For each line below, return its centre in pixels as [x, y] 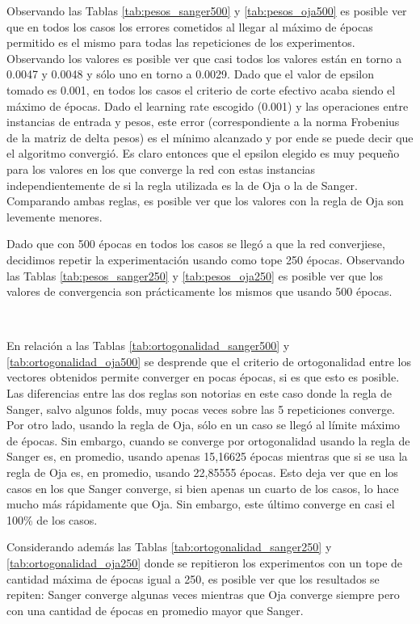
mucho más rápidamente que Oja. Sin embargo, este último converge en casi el [201, 504]
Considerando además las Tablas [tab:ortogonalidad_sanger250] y [169, 547]
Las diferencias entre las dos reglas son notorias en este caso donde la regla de [199, 393]
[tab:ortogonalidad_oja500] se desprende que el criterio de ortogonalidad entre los [209, 361]
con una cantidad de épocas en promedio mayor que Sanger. [155, 610]
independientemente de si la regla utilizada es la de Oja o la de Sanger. [182, 185]
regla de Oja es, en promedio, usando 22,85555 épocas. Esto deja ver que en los [202, 472]
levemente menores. [55, 216]
